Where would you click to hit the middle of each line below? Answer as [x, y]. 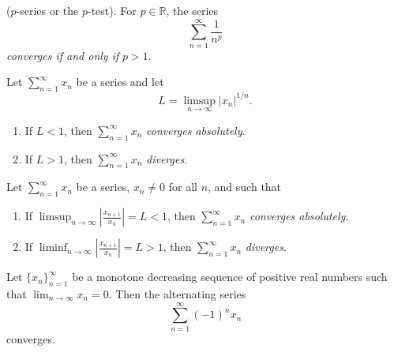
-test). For [112, 10]
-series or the [47, 10]
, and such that [245, 187]
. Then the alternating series [177, 294]
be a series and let [120, 82]
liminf [53, 248]
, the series [192, 10]
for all [183, 187]
